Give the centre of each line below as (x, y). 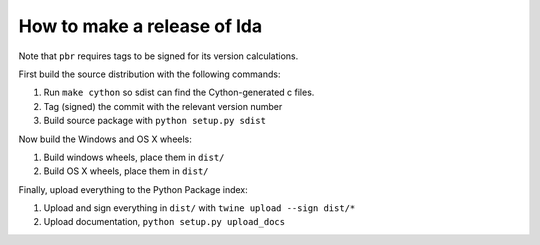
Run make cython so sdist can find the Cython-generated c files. (179, 92)
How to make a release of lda (140, 26)
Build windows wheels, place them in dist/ (134, 157)
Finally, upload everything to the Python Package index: (133, 189)
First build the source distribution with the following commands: (149, 74)
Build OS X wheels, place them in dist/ (126, 171)
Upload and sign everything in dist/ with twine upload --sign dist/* (199, 208)
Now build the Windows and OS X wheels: (105, 139)
